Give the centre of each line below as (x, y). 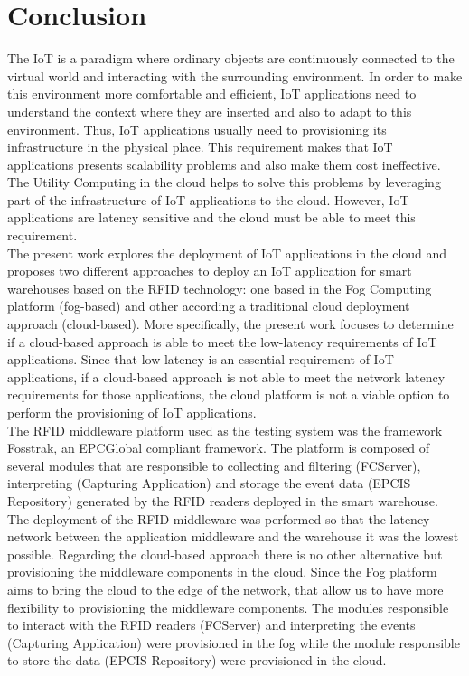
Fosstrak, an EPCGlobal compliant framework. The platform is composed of (219, 448)
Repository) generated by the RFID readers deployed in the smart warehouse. (223, 500)
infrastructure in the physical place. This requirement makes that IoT (200, 147)
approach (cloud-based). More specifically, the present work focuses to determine (230, 324)
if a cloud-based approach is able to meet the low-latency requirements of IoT (222, 341)
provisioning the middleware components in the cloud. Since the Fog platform (222, 572)
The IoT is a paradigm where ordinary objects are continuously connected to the (231, 58)
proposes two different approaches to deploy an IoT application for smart (210, 271)
